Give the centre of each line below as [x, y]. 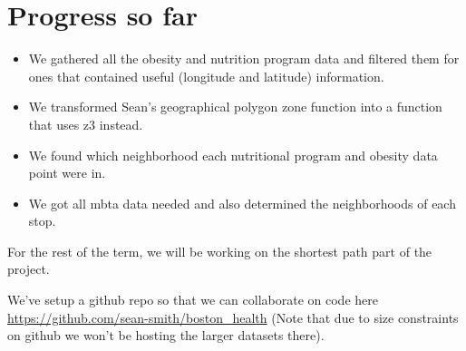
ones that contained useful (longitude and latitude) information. [206, 76]
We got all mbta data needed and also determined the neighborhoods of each [242, 203]
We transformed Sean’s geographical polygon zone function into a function [235, 107]
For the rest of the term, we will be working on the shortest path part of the [220, 251]
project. [29, 269]
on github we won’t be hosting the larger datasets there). [166, 335]
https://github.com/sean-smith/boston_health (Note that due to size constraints [233, 317]
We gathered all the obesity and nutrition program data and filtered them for [244, 58]
